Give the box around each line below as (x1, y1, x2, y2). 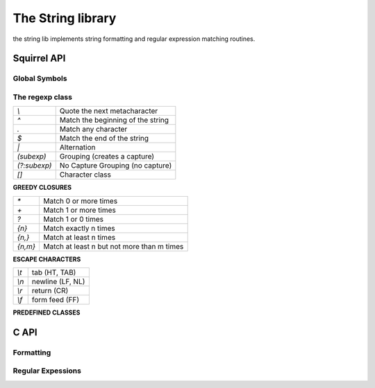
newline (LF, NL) (31, 277, 85, 287)
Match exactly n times (42, 223, 115, 233)
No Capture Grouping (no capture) (59, 161, 172, 170)
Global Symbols (12, 73, 67, 83)
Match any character (59, 125, 128, 134)
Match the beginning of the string (59, 115, 169, 125)
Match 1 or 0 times (42, 214, 104, 224)
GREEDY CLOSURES (12, 184, 72, 192)
